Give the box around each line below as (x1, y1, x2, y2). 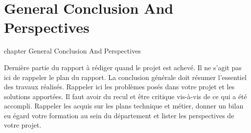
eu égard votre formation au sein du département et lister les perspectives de (4, 110, 234, 120)
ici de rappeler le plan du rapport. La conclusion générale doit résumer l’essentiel (4, 72, 247, 82)
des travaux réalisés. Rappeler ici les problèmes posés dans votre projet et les (4, 81, 235, 92)
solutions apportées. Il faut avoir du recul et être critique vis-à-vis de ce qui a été (4, 91, 247, 101)
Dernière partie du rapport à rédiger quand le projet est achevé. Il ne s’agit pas (4, 62, 242, 72)
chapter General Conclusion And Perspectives (4, 46, 141, 56)
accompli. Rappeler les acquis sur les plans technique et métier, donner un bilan (4, 101, 244, 111)
